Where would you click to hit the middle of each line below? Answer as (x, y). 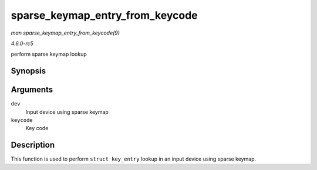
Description (33, 145)
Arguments (32, 90)
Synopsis (28, 71)
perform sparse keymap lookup (49, 54)
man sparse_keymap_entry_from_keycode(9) (65, 33)
